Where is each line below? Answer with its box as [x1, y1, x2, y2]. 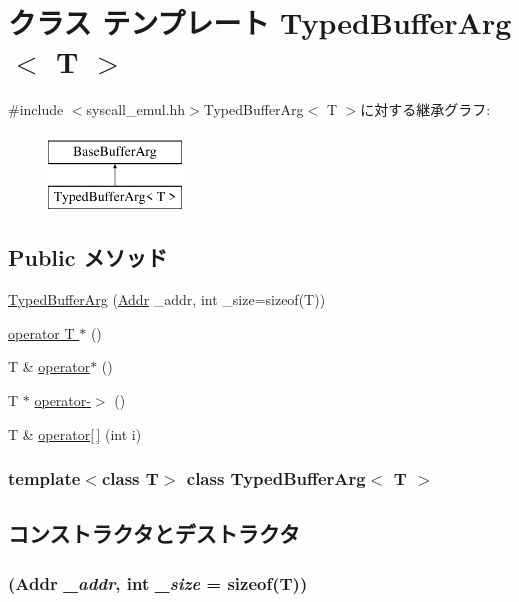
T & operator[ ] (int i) [8, 423, 142, 444]
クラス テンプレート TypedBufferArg [8, 2, 512, 43]
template [8, 466, 81, 491]
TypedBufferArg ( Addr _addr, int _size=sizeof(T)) [8, 289, 326, 310]
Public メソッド [8, 242, 168, 273]
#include [8, 99, 64, 120]
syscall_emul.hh [86, 99, 186, 120]
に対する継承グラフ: [360, 99, 491, 120]
